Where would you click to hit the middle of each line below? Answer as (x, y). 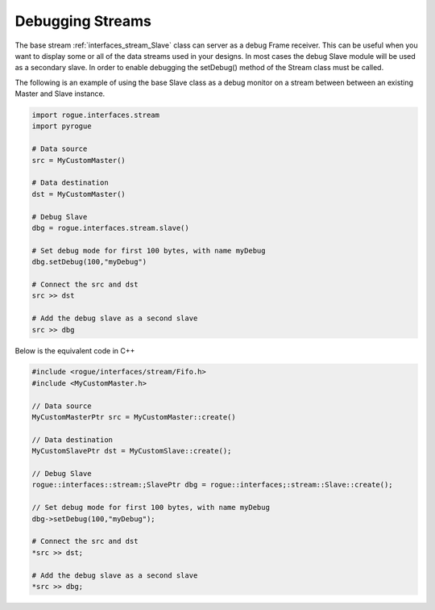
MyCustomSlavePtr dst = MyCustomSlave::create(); (132, 451)
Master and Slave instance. (60, 94)
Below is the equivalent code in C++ (75, 350)
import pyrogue (62, 126)
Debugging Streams (83, 21)
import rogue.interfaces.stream (96, 115)
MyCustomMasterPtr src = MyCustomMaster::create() (134, 417)
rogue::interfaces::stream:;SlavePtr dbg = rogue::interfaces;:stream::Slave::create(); (213, 485)
